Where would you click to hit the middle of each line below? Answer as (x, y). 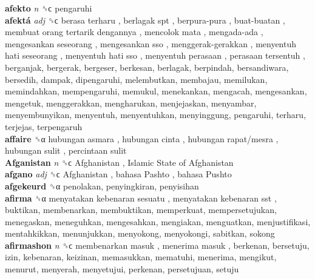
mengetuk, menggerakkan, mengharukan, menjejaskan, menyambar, (131, 103)
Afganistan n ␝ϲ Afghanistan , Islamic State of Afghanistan (119, 162)
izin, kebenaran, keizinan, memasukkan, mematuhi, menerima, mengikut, (141, 257)
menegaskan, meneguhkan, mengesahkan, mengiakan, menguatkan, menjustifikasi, (158, 221)
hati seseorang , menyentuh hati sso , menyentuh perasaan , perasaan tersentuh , (155, 55)
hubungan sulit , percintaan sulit (66, 150)
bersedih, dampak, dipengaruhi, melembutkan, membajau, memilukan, (136, 79)
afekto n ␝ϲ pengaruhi (49, 8)
